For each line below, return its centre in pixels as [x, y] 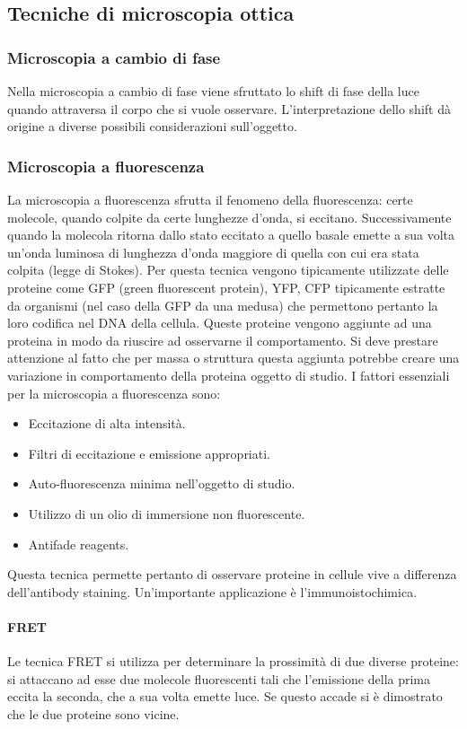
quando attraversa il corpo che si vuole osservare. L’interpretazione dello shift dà [229, 108]
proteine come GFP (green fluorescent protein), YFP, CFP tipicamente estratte [226, 287]
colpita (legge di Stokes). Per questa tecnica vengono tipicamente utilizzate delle [228, 270]
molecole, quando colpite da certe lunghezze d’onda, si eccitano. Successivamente [229, 217]
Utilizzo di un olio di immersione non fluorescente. [167, 513]
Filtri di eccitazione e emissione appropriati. [149, 453]
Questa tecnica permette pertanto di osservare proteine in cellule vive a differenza [232, 574]
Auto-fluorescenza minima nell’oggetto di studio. [162, 483]
